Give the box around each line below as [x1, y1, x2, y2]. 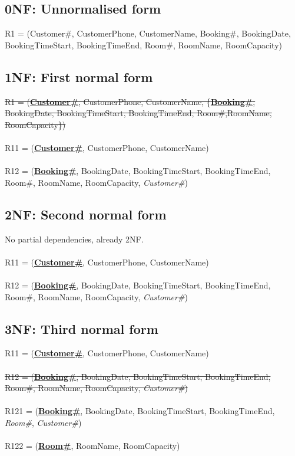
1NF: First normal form [5, 67, 153, 86]
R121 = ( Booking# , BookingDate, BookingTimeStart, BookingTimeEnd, [5, 405, 275, 417]
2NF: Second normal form [5, 205, 167, 223]
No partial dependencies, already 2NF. [5, 232, 144, 245]
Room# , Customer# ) [5, 416, 82, 428]
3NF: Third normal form [5, 319, 158, 337]
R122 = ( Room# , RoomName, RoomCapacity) [5, 439, 180, 452]
